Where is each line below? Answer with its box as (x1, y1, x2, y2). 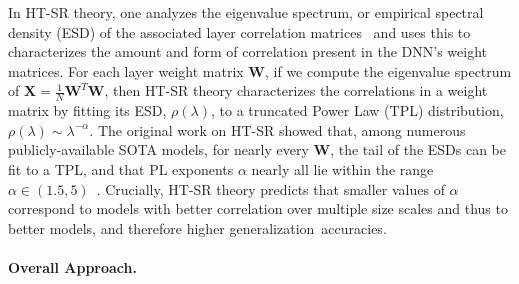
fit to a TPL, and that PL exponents (8, 158, 234, 179)
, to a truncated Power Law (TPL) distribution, (210, 100, 504, 121)
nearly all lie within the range (251, 158, 434, 179)
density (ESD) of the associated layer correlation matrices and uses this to (8, 21, 471, 42)
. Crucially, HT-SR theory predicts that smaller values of (96, 178, 445, 199)
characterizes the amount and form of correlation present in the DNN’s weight (8, 41, 487, 62)
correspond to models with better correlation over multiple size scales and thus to (8, 198, 508, 219)
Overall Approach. (8, 256, 137, 277)
